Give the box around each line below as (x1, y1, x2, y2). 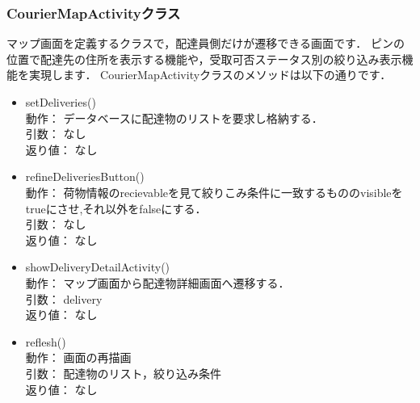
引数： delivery (25, 290, 103, 307)
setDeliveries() (25, 94, 96, 110)
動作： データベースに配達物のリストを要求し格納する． (25, 109, 323, 126)
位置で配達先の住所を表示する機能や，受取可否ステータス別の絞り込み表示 (6, 50, 402, 67)
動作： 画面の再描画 (25, 349, 132, 366)
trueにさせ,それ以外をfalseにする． (25, 199, 207, 216)
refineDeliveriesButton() (25, 168, 145, 185)
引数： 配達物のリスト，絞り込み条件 (25, 364, 222, 381)
